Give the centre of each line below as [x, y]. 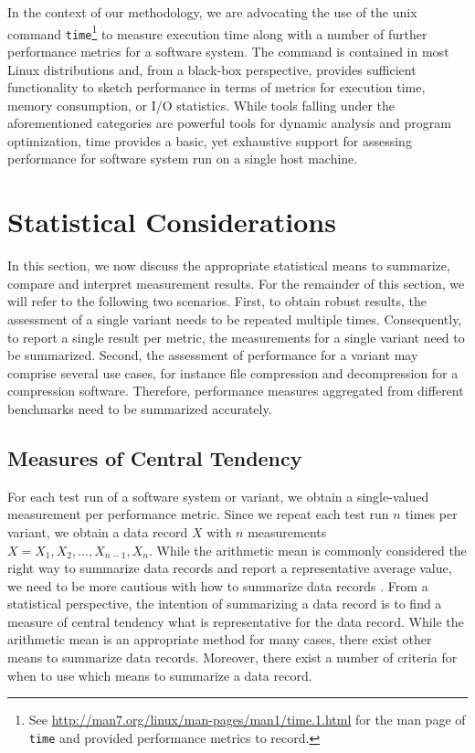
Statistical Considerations [172, 222]
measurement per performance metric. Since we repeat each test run [198, 514]
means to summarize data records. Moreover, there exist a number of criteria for [232, 658]
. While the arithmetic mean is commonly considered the [307, 550]
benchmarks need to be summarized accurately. [140, 408]
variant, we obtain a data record [98, 531]
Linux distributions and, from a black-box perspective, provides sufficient [212, 69]
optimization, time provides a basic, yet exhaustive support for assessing [210, 140]
